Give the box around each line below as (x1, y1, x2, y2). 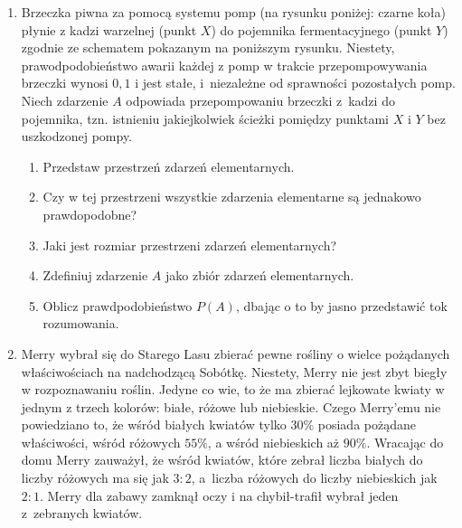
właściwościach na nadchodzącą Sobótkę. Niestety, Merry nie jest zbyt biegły (21, 362, 448, 381)
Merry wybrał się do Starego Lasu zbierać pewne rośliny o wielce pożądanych (21, 344, 450, 363)
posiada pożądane (317, 415, 416, 434)
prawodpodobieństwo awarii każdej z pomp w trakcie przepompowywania (21, 55, 428, 74)
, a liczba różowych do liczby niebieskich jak (191, 468, 438, 487)
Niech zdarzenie (21, 90, 108, 109)
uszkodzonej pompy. (21, 127, 133, 146)
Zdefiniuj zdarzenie (42, 266, 148, 285)
